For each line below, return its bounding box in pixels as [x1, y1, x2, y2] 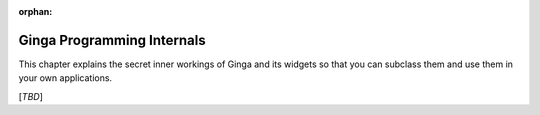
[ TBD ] [18, 90, 44, 102]
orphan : [18, 6, 53, 17]
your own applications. [18, 72, 113, 84]
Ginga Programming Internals [18, 31, 206, 49]
